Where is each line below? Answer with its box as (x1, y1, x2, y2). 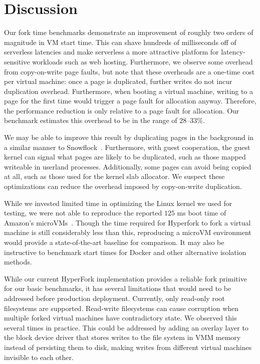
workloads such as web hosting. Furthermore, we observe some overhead (32, 56, 253, 66)
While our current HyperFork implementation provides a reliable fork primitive (4, 273, 247, 283)
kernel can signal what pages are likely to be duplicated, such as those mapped (4, 151, 246, 162)
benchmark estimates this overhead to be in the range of (4, 115, 177, 125)
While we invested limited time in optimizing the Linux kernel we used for (4, 197, 232, 208)
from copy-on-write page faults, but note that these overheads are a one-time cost (4, 66, 255, 76)
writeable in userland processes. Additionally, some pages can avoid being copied (4, 161, 251, 171)
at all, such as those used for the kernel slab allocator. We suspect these (4, 171, 225, 181)
